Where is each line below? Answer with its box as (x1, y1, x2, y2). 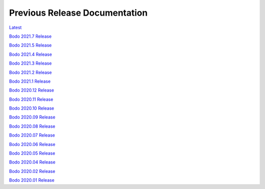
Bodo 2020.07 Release (9, 132, 55, 138)
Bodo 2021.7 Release (9, 33, 52, 39)
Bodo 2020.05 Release (9, 150, 55, 156)
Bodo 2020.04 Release (9, 159, 56, 165)
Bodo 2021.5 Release (9, 42, 52, 48)
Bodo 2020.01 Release (9, 177, 55, 183)
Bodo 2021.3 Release (9, 60, 52, 66)
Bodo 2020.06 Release (9, 141, 56, 147)
